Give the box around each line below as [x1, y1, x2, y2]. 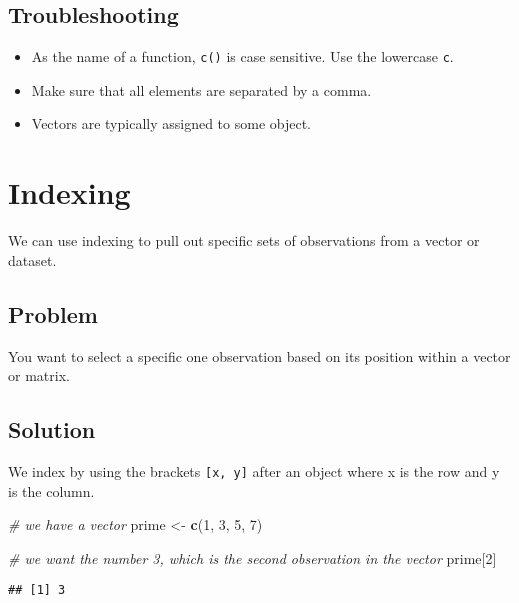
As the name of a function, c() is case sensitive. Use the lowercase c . [31, 46, 454, 67]
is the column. [8, 480, 95, 501]
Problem [8, 298, 98, 329]
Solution [8, 414, 96, 445]
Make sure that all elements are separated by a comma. [31, 79, 372, 100]
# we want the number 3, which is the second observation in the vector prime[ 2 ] [8, 547, 497, 568]
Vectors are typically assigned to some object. [31, 113, 311, 134]
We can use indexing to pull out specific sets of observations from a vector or [8, 230, 480, 251]
